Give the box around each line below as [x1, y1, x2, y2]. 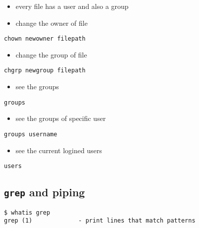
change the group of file [15, 49, 87, 59]
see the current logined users [15, 145, 102, 155]
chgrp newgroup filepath [4, 67, 86, 74]
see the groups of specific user [15, 113, 106, 123]
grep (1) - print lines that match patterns [4, 217, 196, 225]
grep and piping [4, 184, 85, 200]
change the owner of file [15, 17, 88, 28]
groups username [4, 130, 57, 138]
